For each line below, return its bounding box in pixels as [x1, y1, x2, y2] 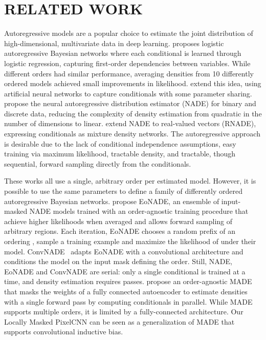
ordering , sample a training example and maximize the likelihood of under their [4, 236, 256, 246]
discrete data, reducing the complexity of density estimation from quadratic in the [4, 108, 262, 118]
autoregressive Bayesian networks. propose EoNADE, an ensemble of [4, 195, 219, 206]
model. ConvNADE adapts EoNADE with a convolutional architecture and [4, 246, 243, 256]
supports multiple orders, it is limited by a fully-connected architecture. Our [4, 306, 243, 317]
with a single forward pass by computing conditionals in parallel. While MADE [4, 296, 253, 307]
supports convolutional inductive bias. [4, 326, 123, 337]
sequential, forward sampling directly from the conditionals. [4, 158, 191, 169]
